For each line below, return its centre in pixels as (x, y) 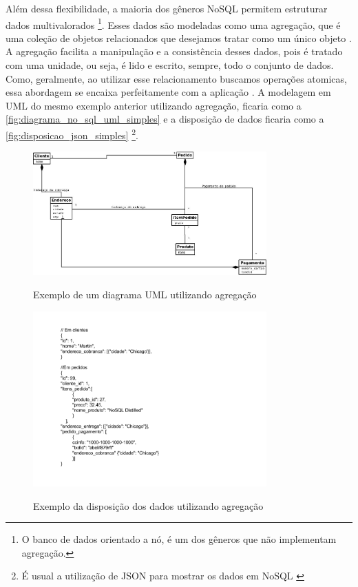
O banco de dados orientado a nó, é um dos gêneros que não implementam (179, 539)
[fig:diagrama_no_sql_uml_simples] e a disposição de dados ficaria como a (165, 119)
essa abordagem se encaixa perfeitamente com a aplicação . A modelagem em (168, 92)
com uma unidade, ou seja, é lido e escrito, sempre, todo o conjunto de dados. (170, 65)
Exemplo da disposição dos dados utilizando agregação (148, 505)
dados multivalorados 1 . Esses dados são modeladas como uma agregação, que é (173, 23)
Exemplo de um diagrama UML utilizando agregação (145, 294)
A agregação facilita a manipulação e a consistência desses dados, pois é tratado (174, 51)
